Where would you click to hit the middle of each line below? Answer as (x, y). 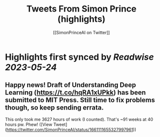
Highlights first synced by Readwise (80, 57)
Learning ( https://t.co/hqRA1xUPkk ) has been (76, 93)
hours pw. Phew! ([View (29, 124)
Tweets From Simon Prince (81, 9)
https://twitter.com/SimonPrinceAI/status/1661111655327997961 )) (72, 129)
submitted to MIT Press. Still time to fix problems (80, 100)
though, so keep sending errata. (55, 108)
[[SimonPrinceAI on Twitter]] (81, 32)
